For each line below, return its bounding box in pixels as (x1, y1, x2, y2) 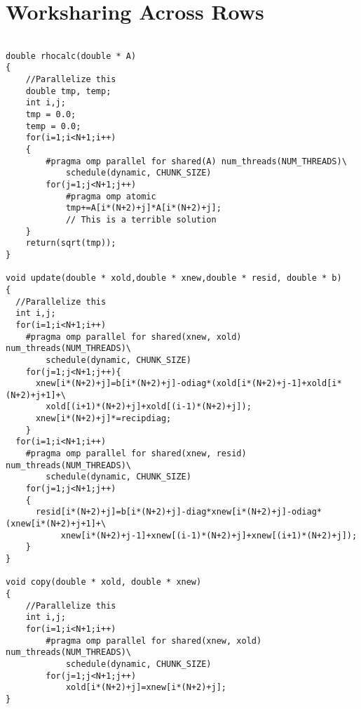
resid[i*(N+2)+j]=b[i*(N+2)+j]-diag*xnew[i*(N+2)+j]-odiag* (35, 507, 322, 517)
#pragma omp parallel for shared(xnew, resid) (25, 449, 247, 459)
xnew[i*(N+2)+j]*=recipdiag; (35, 413, 172, 424)
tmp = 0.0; (25, 110, 76, 120)
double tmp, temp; (25, 86, 111, 96)
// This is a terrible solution (65, 214, 217, 225)
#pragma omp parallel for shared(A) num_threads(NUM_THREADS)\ (46, 156, 347, 166)
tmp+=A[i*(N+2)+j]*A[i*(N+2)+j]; (65, 203, 222, 213)
